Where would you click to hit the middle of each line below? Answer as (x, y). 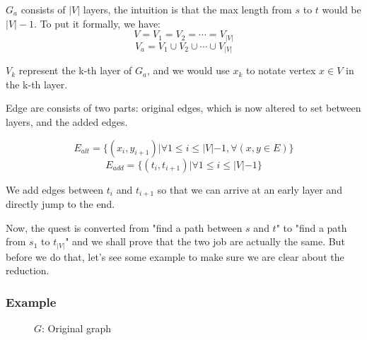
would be (342, 9)
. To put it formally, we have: (98, 23)
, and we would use (188, 70)
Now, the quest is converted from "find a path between (124, 227)
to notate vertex (281, 70)
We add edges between (55, 189)
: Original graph (77, 328)
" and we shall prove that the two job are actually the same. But (205, 241)
